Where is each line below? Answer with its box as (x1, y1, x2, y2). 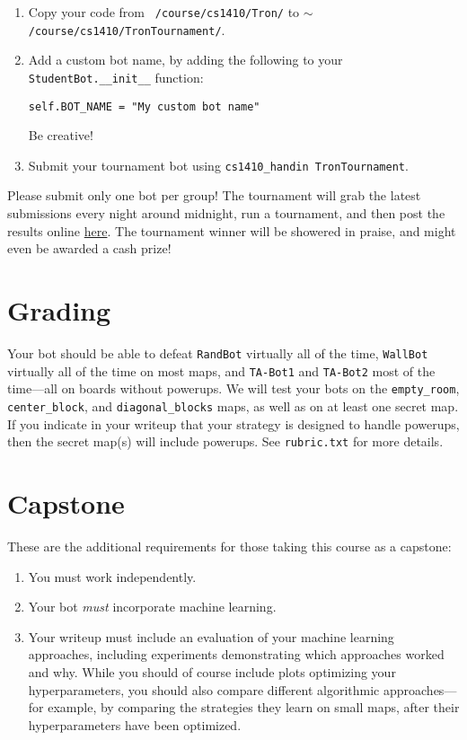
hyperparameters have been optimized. (28, 715, 242, 734)
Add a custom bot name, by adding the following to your (28, 50, 343, 69)
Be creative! (28, 126, 93, 145)
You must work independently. (28, 567, 197, 586)
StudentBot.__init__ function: (28, 67, 204, 86)
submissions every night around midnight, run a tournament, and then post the (7, 204, 445, 223)
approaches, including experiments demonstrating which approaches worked (28, 645, 445, 664)
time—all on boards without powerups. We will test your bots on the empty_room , (7, 379, 460, 398)
